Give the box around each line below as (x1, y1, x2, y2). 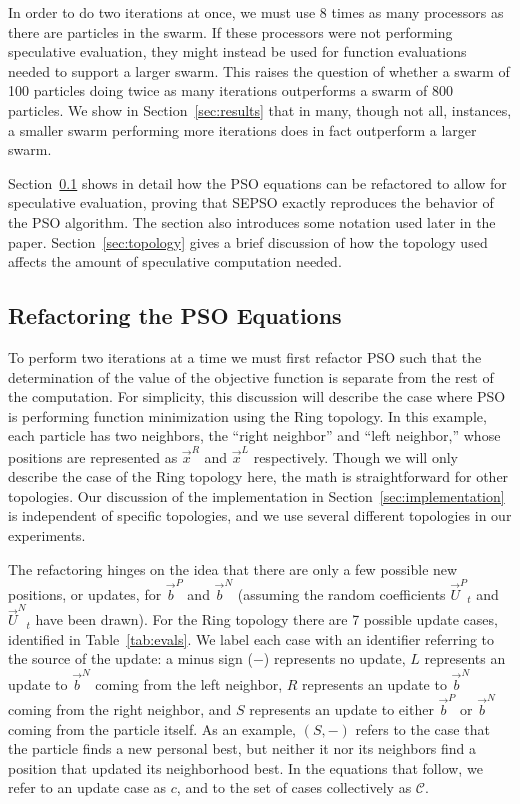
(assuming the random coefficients (237, 583, 446, 604)
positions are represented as (8, 446, 178, 467)
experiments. (8, 524, 86, 545)
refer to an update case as (8, 777, 167, 798)
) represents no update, (263, 648, 406, 669)
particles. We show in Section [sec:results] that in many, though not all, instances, (8, 99, 512, 120)
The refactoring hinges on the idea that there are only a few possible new (8, 558, 458, 579)
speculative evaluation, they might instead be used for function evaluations (8, 41, 467, 62)
